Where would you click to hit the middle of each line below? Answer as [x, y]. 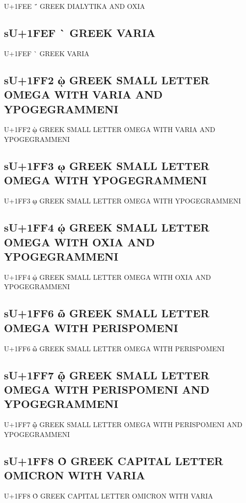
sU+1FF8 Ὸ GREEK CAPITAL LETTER [114, 460]
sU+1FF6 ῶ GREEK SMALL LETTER [107, 313]
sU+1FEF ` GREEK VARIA [80, 32]
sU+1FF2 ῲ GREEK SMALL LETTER [107, 80]
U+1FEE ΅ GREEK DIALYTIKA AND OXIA [75, 6]
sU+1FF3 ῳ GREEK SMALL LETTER [107, 165]
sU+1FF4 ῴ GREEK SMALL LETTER [107, 227]
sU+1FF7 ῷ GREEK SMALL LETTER [107, 375]
